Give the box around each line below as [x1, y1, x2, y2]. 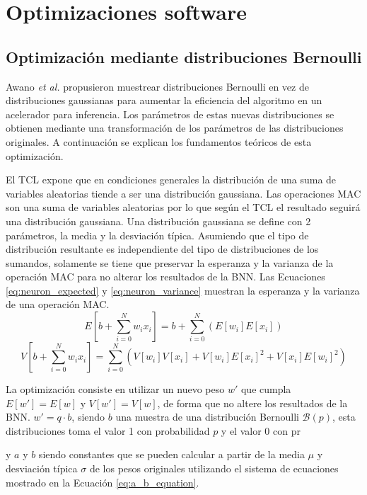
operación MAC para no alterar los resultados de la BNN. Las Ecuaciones [6, 269, 325, 284]
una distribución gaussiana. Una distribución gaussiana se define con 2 [6, 213, 311, 228]
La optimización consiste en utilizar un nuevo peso [6, 382, 225, 397]
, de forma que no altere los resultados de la [157, 395, 348, 410]
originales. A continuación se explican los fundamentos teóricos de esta [6, 134, 312, 149]
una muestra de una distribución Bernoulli [115, 409, 299, 424]
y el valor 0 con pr [221, 423, 301, 438]
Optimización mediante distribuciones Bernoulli [6, 45, 362, 67]
